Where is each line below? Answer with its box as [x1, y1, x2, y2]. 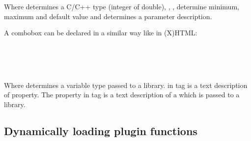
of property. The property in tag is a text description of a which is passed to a [4, 89, 240, 100]
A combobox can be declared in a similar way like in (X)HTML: [4, 28, 197, 38]
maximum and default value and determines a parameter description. [4, 11, 212, 21]
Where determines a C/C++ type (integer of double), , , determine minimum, [4, 1, 239, 11]
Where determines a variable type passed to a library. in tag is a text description [4, 80, 248, 90]
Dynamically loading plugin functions [4, 123, 197, 138]
